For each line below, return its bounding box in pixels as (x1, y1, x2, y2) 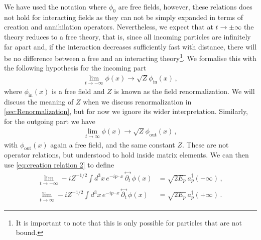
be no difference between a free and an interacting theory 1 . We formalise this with (4, 51, 256, 63)
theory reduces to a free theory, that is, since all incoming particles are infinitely (4, 31, 251, 41)
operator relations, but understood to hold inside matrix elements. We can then (4, 149, 249, 160)
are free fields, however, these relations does (118, 1, 252, 11)
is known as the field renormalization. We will (114, 86, 255, 96)
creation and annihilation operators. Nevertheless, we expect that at (4, 21, 213, 32)
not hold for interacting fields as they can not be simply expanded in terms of (4, 11, 243, 22)
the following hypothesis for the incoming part (4, 62, 147, 73)
